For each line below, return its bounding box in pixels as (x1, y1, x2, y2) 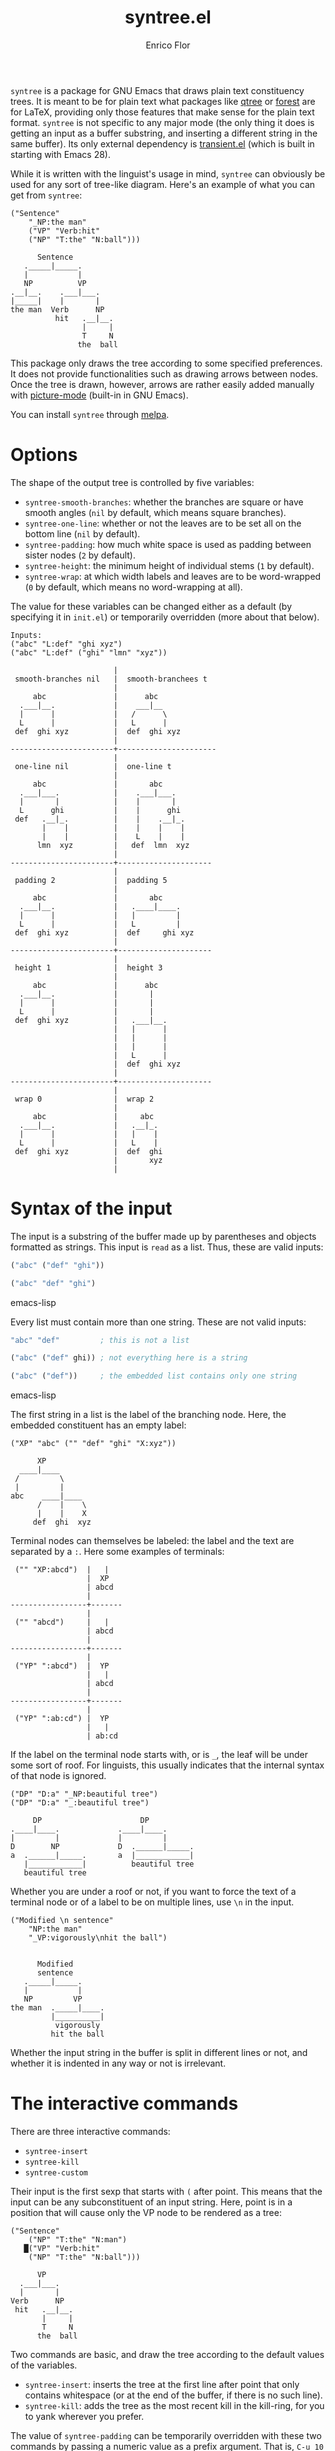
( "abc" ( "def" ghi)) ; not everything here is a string (10, 1353, 248, 1363)
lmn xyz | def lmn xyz (36, 840, 190, 850)
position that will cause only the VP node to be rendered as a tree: (10, 2207, 282, 2219)
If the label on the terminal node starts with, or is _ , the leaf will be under (10, 1749, 308, 1761)
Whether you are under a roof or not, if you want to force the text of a (10, 1886, 297, 1898)
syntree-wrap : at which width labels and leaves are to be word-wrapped (24, 570, 322, 582)
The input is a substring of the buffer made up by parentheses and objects (10, 1230, 317, 1242)
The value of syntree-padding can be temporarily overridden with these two (10, 2430, 322, 2442)
